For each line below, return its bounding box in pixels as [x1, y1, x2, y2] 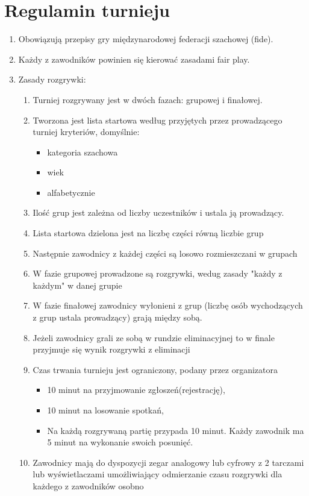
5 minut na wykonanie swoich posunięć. [47, 436, 193, 448]
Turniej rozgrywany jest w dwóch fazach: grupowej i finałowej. [33, 93, 263, 105]
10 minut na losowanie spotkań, [47, 404, 164, 416]
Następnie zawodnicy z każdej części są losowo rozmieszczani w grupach [33, 246, 298, 259]
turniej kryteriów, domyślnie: [33, 125, 140, 138]
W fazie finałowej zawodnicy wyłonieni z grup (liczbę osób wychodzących [33, 299, 303, 312]
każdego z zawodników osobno [33, 479, 144, 492]
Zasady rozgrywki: [18, 73, 86, 86]
